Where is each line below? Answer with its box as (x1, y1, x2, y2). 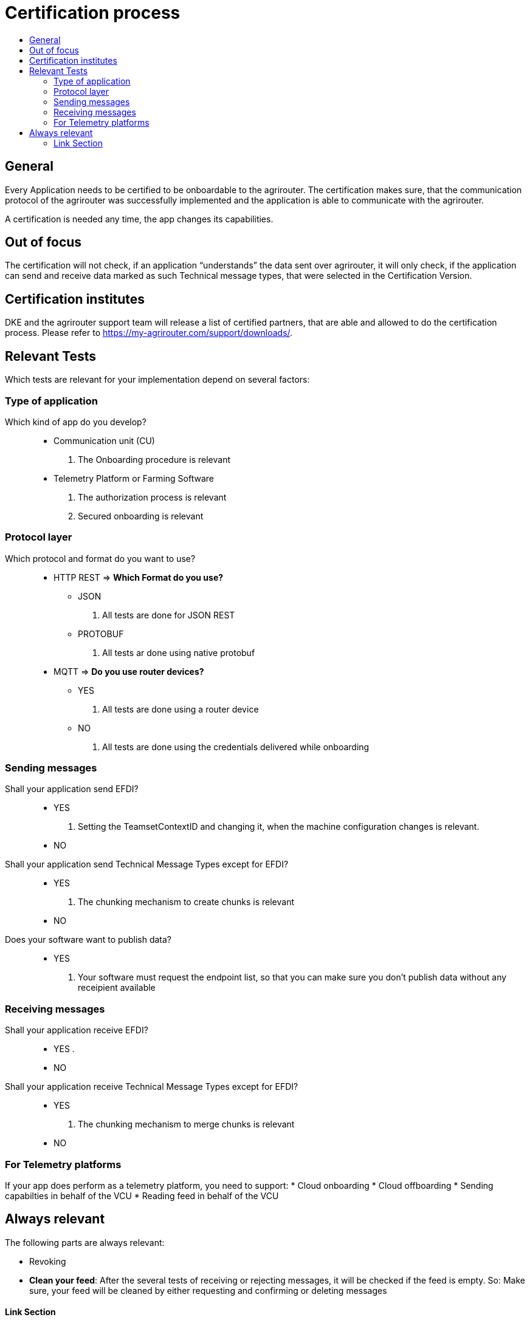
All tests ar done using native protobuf (102, 647, 255, 658)
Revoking (29, 1256, 66, 1267)
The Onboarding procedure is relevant (78, 454, 231, 465)
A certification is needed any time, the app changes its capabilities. (5, 213, 274, 224)
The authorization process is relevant (78, 491, 227, 502)
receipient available (78, 982, 156, 993)
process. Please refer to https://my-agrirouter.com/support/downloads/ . (5, 327, 293, 338)
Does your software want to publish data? (5, 934, 171, 945)
